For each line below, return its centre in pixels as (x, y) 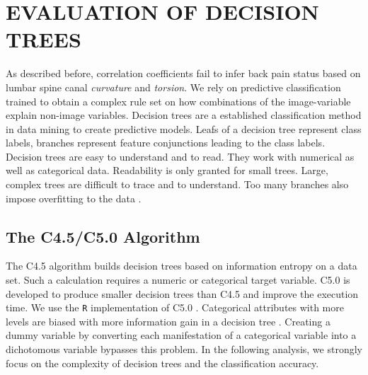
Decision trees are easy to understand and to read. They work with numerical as (180, 156)
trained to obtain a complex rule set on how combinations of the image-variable (178, 101)
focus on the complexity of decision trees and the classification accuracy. (162, 363)
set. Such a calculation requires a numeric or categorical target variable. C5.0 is (178, 280)
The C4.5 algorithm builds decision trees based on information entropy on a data (182, 266)
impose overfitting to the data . (74, 198)
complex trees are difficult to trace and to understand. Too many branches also (177, 184)
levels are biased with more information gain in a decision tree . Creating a (168, 321)
